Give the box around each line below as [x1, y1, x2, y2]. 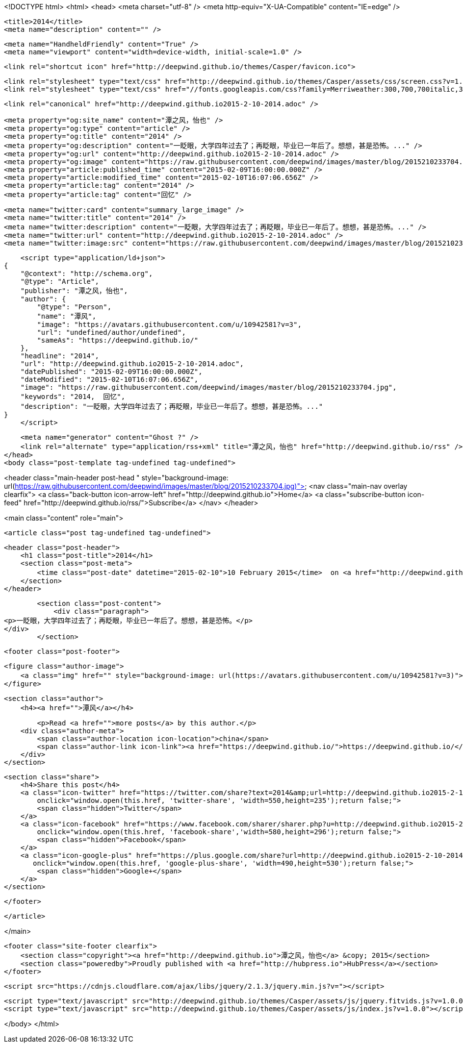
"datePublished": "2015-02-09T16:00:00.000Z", [20, 368, 203, 375]
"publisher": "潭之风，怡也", [20, 287, 128, 295]
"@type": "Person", [37, 303, 112, 311]
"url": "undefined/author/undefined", [37, 328, 186, 336]
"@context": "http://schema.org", [20, 270, 153, 277]
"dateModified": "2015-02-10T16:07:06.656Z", [20, 375, 199, 383]
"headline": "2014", [20, 352, 99, 360]
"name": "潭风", [37, 312, 97, 320]
